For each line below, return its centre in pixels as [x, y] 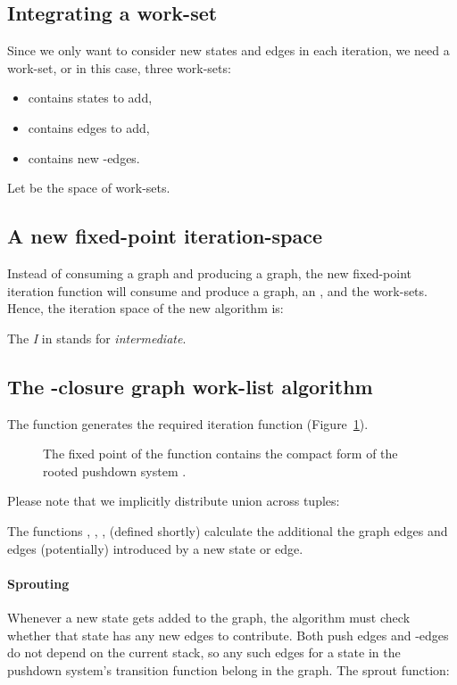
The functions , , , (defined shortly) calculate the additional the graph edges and [228, 530]
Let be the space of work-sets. [89, 188]
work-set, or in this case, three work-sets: [119, 67]
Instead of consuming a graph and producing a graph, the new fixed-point [209, 272]
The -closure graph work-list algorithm [190, 386]
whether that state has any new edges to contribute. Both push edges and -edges [228, 635]
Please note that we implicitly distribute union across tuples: [174, 501]
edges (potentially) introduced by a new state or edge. [155, 548]
